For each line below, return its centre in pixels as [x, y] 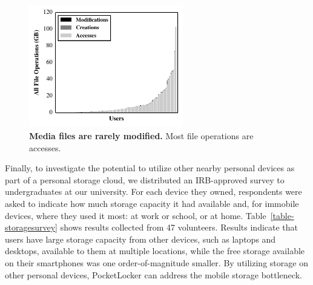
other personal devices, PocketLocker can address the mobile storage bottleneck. [153, 274]
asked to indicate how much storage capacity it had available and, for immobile [152, 203]
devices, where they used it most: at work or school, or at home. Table [136, 215]
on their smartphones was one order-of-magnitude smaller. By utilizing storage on [156, 262]
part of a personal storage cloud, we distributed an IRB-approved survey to [145, 179]
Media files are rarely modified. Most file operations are [141, 136]
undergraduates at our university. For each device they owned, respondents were [153, 192]
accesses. [45, 147]
